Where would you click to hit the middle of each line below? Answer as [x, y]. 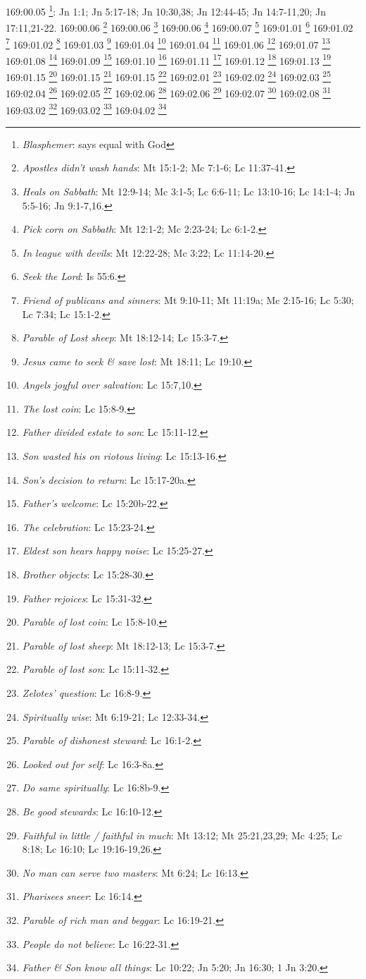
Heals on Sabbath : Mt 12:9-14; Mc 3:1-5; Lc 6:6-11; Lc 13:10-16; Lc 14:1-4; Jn [189, 191]
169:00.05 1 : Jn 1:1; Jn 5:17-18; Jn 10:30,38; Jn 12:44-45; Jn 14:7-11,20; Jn [166, 10]
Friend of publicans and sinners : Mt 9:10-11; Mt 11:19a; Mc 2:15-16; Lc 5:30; [188, 299]
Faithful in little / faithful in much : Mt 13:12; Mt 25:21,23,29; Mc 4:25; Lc [182, 835]
